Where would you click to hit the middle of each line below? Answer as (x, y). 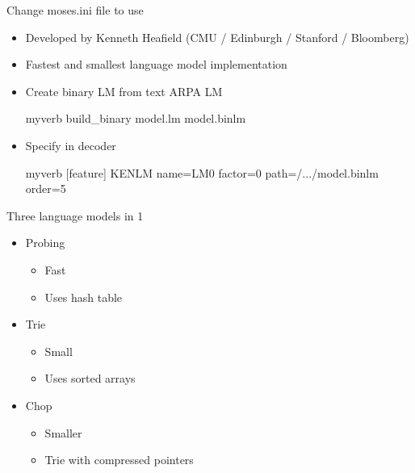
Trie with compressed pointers (119, 460)
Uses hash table (84, 297)
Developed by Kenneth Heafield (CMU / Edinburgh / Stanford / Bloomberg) (217, 37)
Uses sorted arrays (90, 378)
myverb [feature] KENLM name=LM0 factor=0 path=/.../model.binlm (202, 172)
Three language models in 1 (75, 215)
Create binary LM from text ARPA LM (124, 91)
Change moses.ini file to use (75, 10)
